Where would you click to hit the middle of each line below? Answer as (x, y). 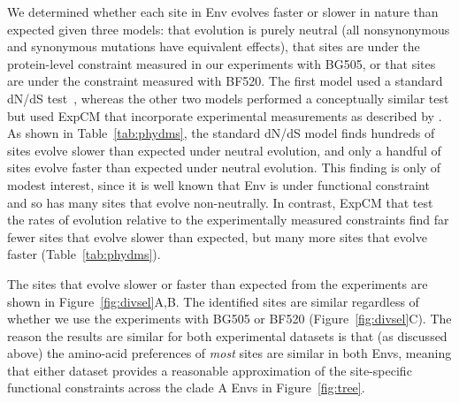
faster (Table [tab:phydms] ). (84, 254)
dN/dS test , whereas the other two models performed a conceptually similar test (228, 98)
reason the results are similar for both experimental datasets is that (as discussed (227, 335)
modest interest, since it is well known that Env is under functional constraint (218, 184)
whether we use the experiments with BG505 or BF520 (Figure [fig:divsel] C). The (229, 319)
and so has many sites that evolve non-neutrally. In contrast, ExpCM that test (220, 202)
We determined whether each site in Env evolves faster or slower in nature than (223, 11)
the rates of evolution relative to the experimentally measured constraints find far (228, 220)
